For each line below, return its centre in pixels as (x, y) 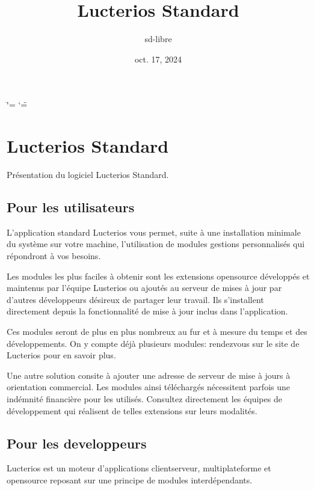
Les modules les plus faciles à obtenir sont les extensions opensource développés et (158, 276)
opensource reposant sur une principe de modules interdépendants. (130, 479)
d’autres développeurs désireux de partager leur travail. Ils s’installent (135, 299)
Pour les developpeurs (77, 443)
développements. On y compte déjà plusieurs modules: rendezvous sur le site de (153, 343)
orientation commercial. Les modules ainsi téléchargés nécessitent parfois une (149, 387)
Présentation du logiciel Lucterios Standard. (88, 175)
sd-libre (158, 39)
